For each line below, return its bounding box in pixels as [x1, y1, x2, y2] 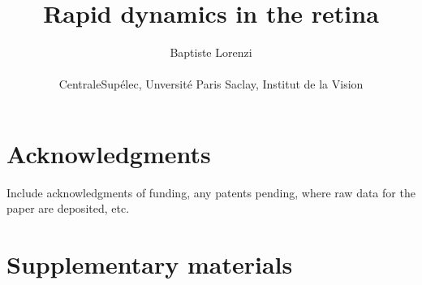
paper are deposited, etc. [6, 200, 130, 217]
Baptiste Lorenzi [170, 44, 252, 61]
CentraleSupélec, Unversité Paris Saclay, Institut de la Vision [58, 76, 364, 93]
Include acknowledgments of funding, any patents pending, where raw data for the [6, 184, 416, 201]
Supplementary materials [6, 248, 293, 281]
